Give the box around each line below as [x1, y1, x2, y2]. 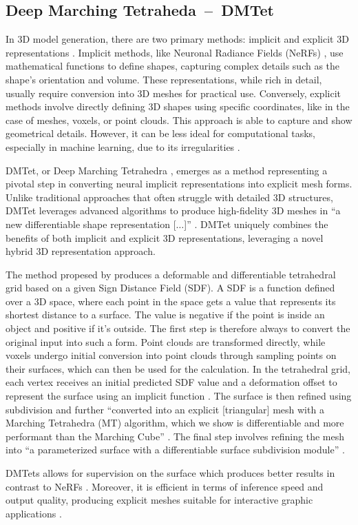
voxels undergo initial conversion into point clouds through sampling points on [6, 348, 337, 362]
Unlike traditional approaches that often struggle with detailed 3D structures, [6, 189, 333, 204]
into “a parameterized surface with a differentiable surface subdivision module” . [6, 442, 345, 457]
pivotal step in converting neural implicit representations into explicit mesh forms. [6, 176, 352, 191]
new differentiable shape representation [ [6, 216, 176, 231]
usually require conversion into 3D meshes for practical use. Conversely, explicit [6, 85, 341, 100]
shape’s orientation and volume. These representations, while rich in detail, [6, 72, 322, 86]
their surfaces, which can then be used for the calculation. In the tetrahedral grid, [6, 361, 350, 375]
